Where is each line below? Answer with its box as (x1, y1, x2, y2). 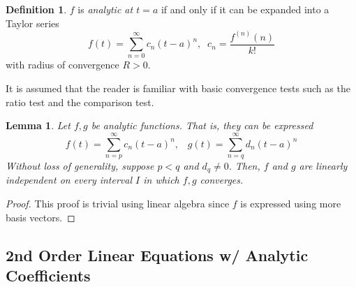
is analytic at (77, 2, 133, 16)
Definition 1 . (6, 2, 67, 16)
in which (143, 172, 179, 187)
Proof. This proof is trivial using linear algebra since (6, 196, 230, 211)
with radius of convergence (6, 57, 119, 72)
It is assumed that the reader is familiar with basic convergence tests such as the (6, 81, 350, 96)
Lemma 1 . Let (6, 118, 71, 133)
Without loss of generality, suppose (6, 158, 154, 172)
